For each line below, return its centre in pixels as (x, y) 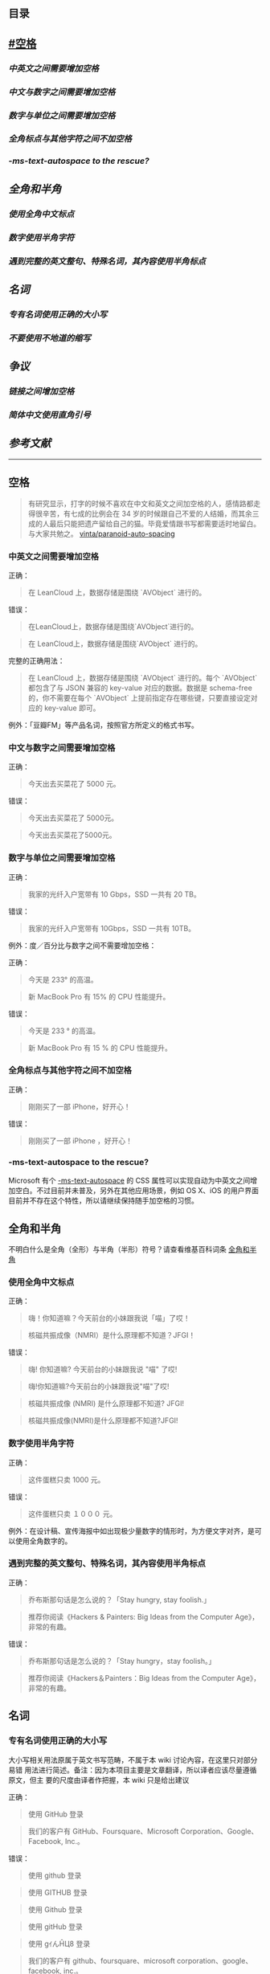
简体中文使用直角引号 (49, 415)
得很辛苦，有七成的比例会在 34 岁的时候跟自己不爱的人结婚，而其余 (140, 513)
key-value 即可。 (72, 708)
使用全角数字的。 (43, 1541)
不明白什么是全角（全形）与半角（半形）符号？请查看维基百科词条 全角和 (129, 1249)
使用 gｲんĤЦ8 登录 (59, 1943)
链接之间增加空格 (41, 391)
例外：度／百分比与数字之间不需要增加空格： (82, 945)
